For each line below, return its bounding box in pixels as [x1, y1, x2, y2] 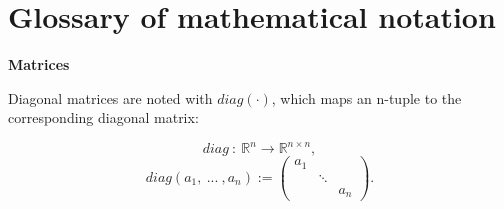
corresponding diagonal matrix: [8, 107, 199, 128]
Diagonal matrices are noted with [8, 87, 213, 108]
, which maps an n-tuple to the [271, 87, 462, 108]
